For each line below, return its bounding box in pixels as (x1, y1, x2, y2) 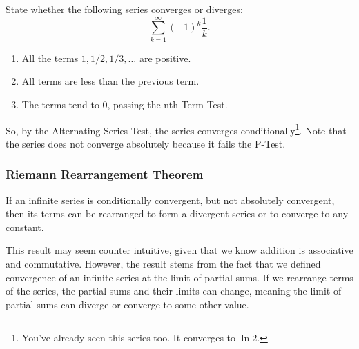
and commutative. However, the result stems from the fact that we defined (6, 256, 321, 270)
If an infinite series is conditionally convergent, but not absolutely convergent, (6, 192, 335, 207)
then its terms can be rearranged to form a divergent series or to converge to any (6, 206, 349, 221)
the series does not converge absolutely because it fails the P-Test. (6, 136, 286, 150)
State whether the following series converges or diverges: (6, 2, 243, 16)
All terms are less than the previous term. (21, 74, 200, 88)
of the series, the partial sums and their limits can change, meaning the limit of (6, 283, 342, 298)
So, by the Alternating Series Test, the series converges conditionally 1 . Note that (6, 121, 347, 137)
